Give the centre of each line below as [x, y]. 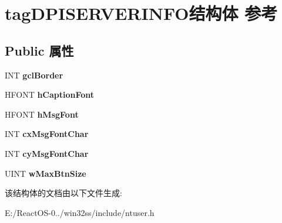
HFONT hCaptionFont [50, 95]
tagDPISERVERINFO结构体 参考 [141, 13]
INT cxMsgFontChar [47, 134]
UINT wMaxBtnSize [46, 173]
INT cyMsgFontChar [47, 153]
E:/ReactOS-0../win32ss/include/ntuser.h [80, 212]
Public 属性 [39, 50]
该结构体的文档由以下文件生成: [63, 193]
